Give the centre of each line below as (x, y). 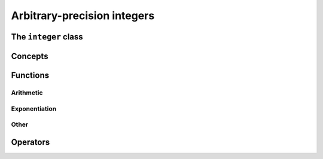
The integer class (47, 37)
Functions (30, 75)
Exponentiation (34, 109)
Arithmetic (27, 93)
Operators (31, 142)
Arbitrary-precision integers (83, 16)
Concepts (30, 56)
